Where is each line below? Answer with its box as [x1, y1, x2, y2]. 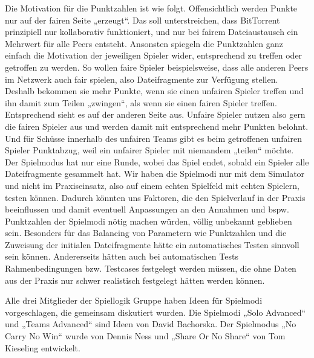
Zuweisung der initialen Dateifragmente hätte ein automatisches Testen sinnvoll [5, 238, 299, 251]
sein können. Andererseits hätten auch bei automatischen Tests [5, 250, 238, 263]
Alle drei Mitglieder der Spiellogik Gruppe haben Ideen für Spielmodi [5, 294, 263, 307]
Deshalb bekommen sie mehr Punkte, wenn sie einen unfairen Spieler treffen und [5, 85, 304, 97]
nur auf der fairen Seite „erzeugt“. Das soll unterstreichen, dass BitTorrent [5, 13, 280, 26]
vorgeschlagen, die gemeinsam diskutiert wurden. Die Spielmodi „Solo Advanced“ [5, 305, 306, 318]
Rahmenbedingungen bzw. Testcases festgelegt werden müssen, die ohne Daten [5, 262, 296, 275]
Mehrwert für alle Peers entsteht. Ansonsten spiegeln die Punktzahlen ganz [5, 37, 283, 50]
